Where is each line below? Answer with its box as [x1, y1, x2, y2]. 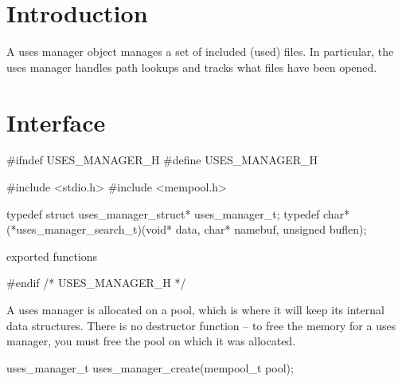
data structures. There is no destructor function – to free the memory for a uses [6, 317, 396, 333]
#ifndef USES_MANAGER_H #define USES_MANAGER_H [6, 152, 318, 168]
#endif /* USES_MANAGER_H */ [6, 274, 186, 291]
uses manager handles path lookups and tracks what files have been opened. [6, 58, 377, 75]
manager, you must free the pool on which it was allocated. [6, 333, 296, 349]
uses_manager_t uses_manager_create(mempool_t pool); [6, 359, 294, 376]
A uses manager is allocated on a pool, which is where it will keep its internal [6, 301, 384, 317]
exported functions [6, 247, 98, 264]
